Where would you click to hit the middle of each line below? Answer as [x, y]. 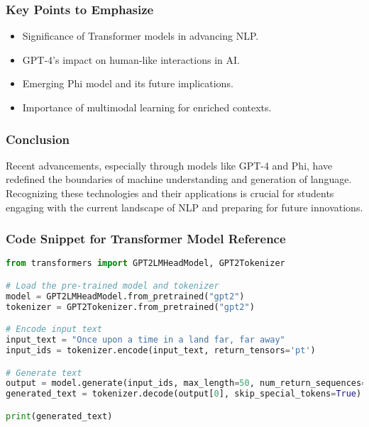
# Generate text [44, 373]
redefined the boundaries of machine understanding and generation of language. [179, 179]
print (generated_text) [59, 416]
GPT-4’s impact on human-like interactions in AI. [131, 59]
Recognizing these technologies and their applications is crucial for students [170, 193]
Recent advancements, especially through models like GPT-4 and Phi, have [169, 165]
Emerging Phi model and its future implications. [128, 83]
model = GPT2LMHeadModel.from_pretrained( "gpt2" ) [125, 296]
